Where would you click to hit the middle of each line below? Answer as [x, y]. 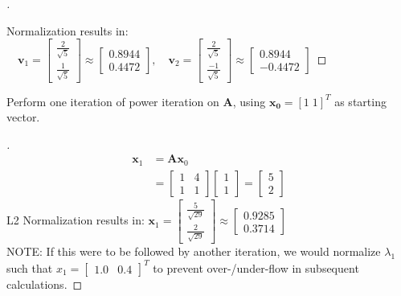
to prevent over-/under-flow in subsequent [256, 267]
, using [249, 101]
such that [30, 267]
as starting [360, 101]
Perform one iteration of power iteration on [113, 101]
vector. [23, 117]
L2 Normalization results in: [76, 220]
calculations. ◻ [45, 284]
